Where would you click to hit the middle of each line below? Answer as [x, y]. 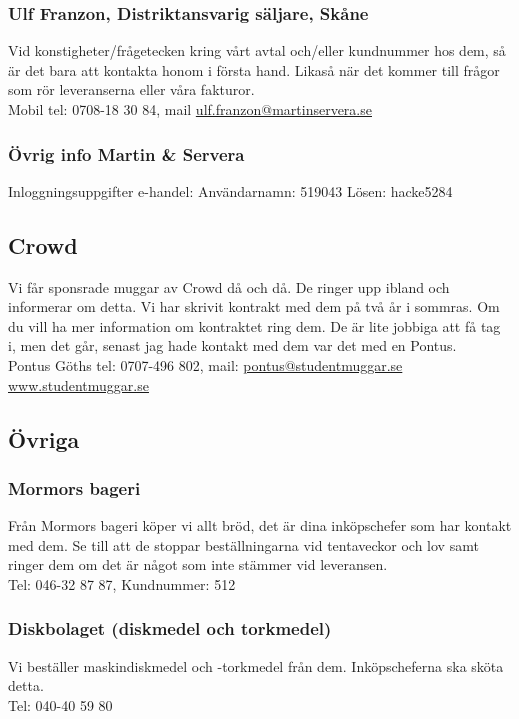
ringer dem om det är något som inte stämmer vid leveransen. [198, 564]
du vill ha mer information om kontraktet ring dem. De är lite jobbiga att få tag [254, 325]
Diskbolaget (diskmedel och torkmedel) [170, 628]
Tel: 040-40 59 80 [60, 704]
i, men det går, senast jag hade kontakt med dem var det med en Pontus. [232, 345]
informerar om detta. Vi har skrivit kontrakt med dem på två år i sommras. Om [254, 306]
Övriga [44, 438]
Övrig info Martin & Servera [126, 153]
